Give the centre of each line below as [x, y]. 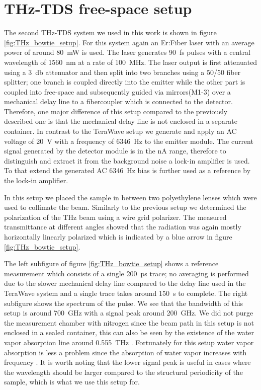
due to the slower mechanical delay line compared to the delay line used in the [125, 283]
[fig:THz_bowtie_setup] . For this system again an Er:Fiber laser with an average [129, 42]
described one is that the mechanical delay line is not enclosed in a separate [121, 121]
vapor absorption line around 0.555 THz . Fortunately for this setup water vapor [129, 342]
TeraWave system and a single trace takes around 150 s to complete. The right [126, 293]
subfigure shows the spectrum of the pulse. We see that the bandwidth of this [124, 303]
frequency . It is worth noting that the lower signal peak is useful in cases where [127, 362]
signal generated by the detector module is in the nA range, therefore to [115, 151]
